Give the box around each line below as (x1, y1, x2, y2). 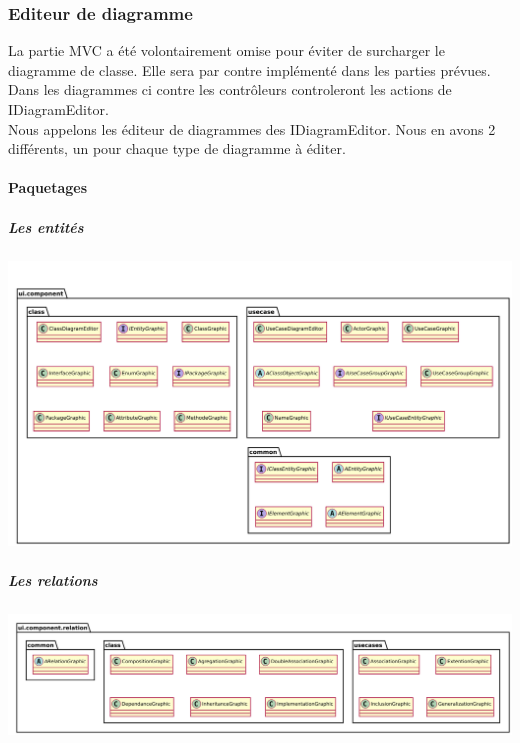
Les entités (8, 216, 84, 237)
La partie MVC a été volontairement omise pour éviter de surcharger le (8, 40, 445, 61)
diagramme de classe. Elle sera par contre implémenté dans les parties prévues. (8, 59, 491, 80)
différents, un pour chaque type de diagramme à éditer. (8, 138, 346, 159)
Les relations (8, 569, 98, 590)
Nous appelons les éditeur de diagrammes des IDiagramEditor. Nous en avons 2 (8, 118, 496, 139)
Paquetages (8, 177, 88, 198)
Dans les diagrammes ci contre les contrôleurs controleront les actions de (8, 79, 452, 100)
